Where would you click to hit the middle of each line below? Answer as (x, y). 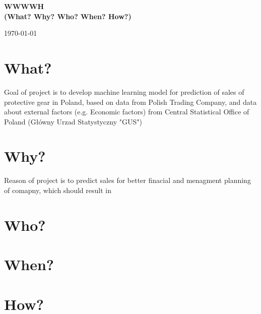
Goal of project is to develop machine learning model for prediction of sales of (124, 91)
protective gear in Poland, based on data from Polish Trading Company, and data (130, 102)
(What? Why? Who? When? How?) (68, 16)
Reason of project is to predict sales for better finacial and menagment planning (127, 180)
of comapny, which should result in (58, 190)
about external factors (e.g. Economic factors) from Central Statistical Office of (127, 112)
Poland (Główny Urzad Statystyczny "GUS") (73, 121)
